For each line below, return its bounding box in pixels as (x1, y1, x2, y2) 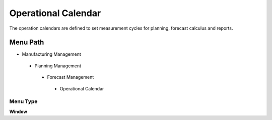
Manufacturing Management (22, 51, 81, 57)
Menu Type (9, 98, 38, 105)
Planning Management (34, 63, 82, 69)
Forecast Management (47, 74, 94, 80)
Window (9, 108, 28, 114)
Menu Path (9, 38, 44, 47)
